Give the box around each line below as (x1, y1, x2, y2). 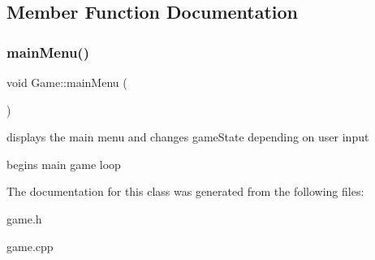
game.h (6, 210, 42, 227)
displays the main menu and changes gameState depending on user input (6, 128, 369, 145)
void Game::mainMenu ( (6, 74, 127, 90)
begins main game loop (6, 155, 121, 172)
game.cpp (6, 237, 54, 254)
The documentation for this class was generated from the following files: (6, 183, 364, 200)
